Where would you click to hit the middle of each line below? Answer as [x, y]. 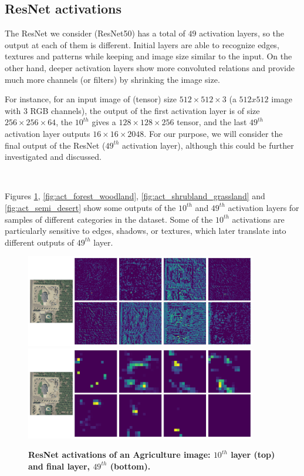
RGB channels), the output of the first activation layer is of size [145, 110]
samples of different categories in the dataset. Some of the [109, 219]
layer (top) [253, 455]
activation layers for [264, 207]
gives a [104, 122]
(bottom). [130, 466]
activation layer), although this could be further [208, 145]
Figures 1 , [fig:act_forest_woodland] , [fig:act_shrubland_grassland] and [135, 196]
